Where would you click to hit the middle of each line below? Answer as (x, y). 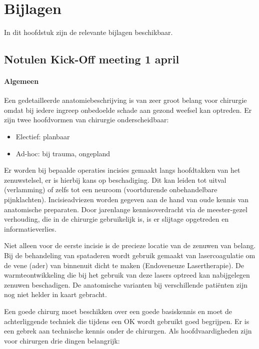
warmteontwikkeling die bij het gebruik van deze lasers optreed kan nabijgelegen (127, 275)
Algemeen (21, 81)
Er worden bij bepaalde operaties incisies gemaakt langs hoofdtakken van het (122, 170)
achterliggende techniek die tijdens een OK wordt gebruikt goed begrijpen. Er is (127, 321)
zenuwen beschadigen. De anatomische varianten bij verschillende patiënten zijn (126, 284)
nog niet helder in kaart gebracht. (55, 294)
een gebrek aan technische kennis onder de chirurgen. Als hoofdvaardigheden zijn (128, 331)
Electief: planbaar (43, 137)
